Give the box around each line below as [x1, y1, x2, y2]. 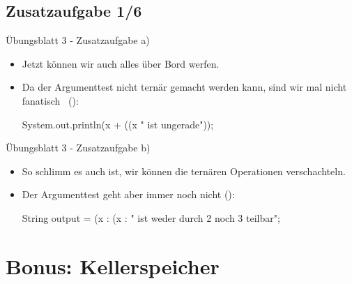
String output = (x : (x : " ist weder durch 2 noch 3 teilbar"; [22, 210, 280, 225]
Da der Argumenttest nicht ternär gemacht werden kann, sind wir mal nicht [22, 80, 347, 94]
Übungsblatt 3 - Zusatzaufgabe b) [6, 140, 151, 155]
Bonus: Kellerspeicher [6, 251, 220, 280]
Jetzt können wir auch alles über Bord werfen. [22, 56, 220, 70]
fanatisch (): [22, 93, 79, 107]
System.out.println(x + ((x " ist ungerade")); [22, 117, 214, 131]
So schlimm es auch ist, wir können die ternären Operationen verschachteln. [22, 163, 346, 178]
